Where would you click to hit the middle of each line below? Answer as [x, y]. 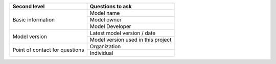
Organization [105, 46]
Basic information [33, 20]
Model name [105, 13]
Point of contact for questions [48, 50]
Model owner [106, 20]
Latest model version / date [123, 33]
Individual [101, 53]
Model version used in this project [131, 40]
